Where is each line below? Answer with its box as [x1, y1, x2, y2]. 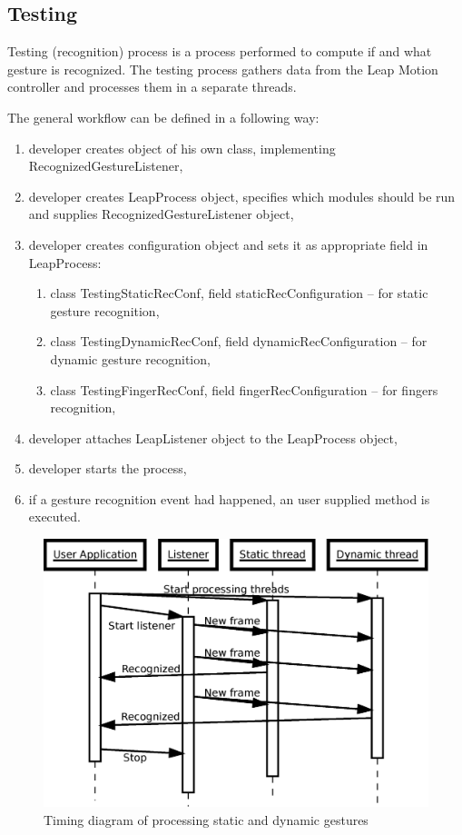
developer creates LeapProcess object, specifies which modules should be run [28, 186, 456, 205]
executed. [28, 507, 81, 526]
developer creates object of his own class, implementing [28, 138, 336, 157]
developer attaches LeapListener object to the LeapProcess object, [28, 428, 398, 447]
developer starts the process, [28, 459, 187, 478]
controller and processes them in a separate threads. [7, 77, 297, 96]
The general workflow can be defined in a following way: [7, 107, 319, 126]
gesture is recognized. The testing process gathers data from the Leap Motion [7, 59, 438, 78]
